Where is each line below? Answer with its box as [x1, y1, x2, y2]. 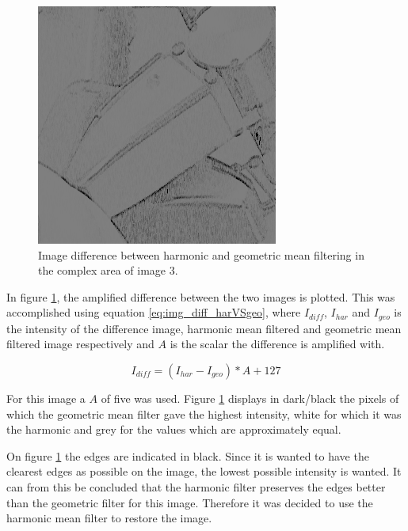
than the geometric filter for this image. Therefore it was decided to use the [6, 494, 373, 510]
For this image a [6, 390, 86, 407]
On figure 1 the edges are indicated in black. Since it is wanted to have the [6, 447, 369, 464]
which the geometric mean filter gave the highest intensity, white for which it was [6, 405, 402, 422]
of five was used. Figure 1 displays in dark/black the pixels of [101, 390, 399, 407]
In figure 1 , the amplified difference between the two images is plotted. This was [6, 288, 395, 305]
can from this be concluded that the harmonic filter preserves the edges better [6, 478, 386, 495]
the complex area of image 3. [38, 262, 178, 279]
